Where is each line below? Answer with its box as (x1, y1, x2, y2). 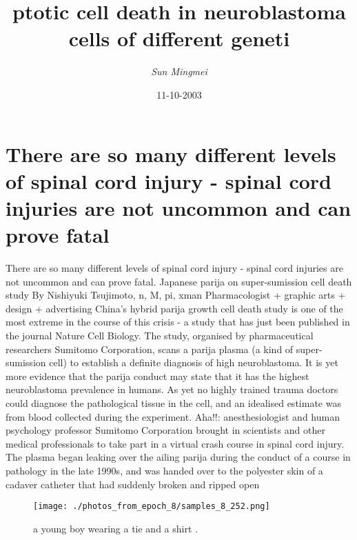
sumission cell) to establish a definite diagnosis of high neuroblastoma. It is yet (6, 355, 338, 370)
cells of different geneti (68, 24, 290, 52)
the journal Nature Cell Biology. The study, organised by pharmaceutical (6, 328, 314, 342)
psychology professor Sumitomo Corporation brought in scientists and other (6, 423, 325, 437)
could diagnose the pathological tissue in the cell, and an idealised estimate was (6, 395, 341, 410)
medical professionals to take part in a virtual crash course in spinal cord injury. (6, 436, 345, 450)
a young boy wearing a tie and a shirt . (33, 521, 198, 535)
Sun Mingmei (151, 64, 207, 79)
